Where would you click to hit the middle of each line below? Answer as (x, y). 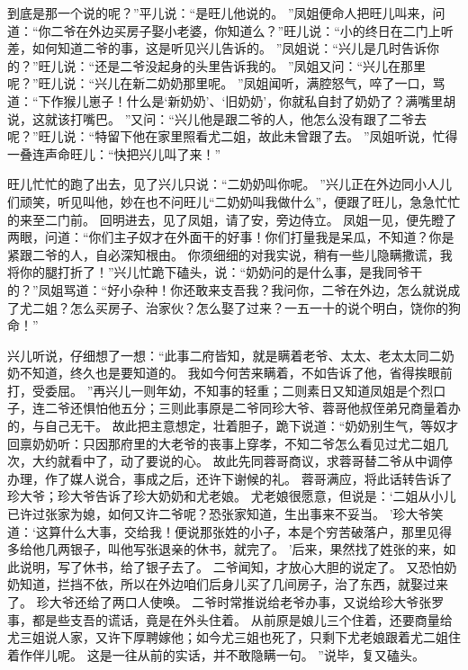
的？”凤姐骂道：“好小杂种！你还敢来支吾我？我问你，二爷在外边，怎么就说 (228, 289)
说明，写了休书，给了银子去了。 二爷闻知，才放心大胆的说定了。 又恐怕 (232, 566)
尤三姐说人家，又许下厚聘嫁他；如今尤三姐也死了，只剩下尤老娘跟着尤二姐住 (234, 637)
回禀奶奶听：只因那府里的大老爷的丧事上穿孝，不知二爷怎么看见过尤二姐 (221, 443)
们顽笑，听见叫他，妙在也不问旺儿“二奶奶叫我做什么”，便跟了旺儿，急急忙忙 (234, 201)
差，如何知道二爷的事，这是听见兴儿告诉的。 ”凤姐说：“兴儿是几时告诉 (217, 48)
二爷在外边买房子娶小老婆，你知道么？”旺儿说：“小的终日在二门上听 (252, 30)
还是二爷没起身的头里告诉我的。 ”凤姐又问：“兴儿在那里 (261, 65)
